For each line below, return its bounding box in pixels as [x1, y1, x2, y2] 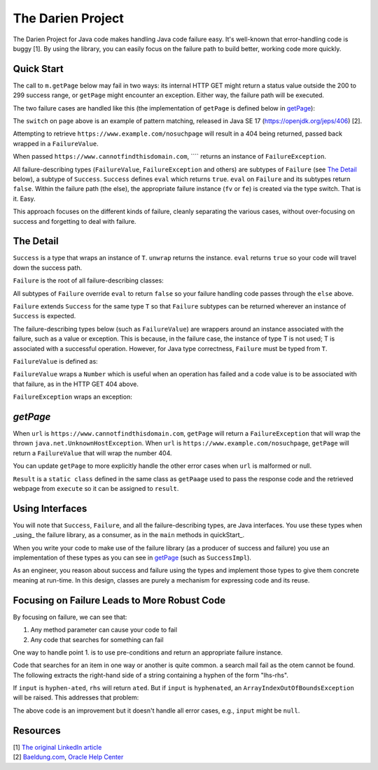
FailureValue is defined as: [13, 357, 98, 365]
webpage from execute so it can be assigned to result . [13, 484, 179, 492]
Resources [13, 725, 61, 736]
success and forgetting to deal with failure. [13, 217, 136, 225]
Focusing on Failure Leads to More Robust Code [13, 594, 226, 606]
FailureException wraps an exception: [13, 392, 132, 401]
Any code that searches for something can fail [30, 635, 164, 643]
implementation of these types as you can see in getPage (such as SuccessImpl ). [13, 553, 252, 562]
